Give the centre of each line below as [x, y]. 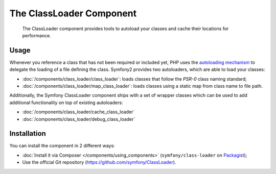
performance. [37, 35]
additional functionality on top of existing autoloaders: [66, 103]
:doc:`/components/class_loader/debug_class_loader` [79, 119]
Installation [28, 133]
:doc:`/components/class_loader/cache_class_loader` [78, 112]
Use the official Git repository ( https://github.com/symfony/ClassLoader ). [99, 162]
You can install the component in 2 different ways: [62, 146]
